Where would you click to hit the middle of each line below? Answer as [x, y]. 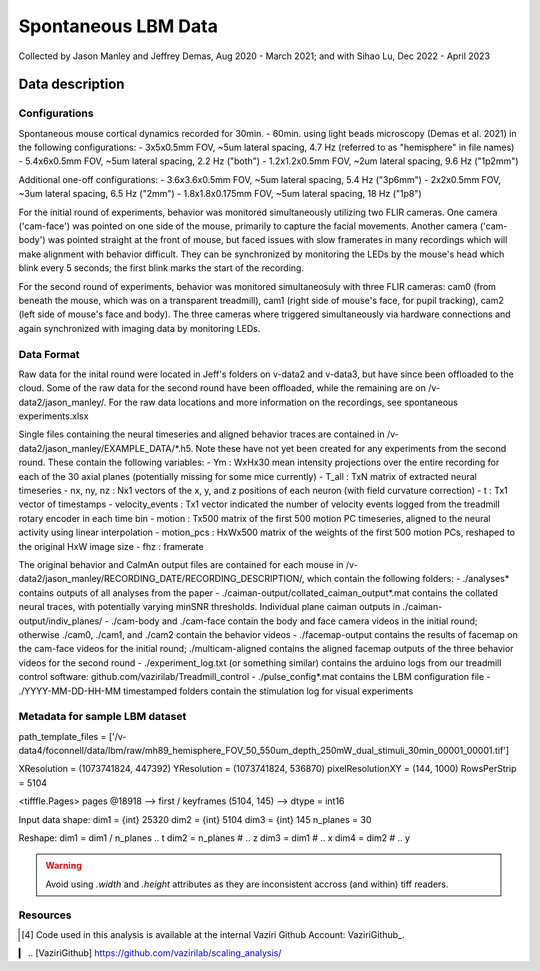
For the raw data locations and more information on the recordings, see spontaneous [283, 402]
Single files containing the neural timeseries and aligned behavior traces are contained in [201, 434]
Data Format [49, 354]
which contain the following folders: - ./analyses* [408, 579]
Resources [45, 915]
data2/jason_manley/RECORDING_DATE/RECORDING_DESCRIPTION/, [161, 579]
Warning [63, 866]
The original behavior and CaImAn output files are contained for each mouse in [181, 564]
